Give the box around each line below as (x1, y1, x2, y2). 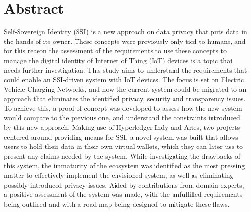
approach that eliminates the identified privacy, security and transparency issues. (4, 93, 246, 104)
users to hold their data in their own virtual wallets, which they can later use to (4, 141, 243, 151)
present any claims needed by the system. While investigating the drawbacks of (4, 150, 241, 161)
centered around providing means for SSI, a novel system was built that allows (4, 131, 238, 142)
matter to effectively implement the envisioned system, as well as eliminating (4, 170, 233, 180)
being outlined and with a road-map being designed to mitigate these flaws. (4, 198, 230, 209)
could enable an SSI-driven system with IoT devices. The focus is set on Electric (4, 74, 244, 85)
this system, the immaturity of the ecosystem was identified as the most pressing (4, 160, 245, 170)
